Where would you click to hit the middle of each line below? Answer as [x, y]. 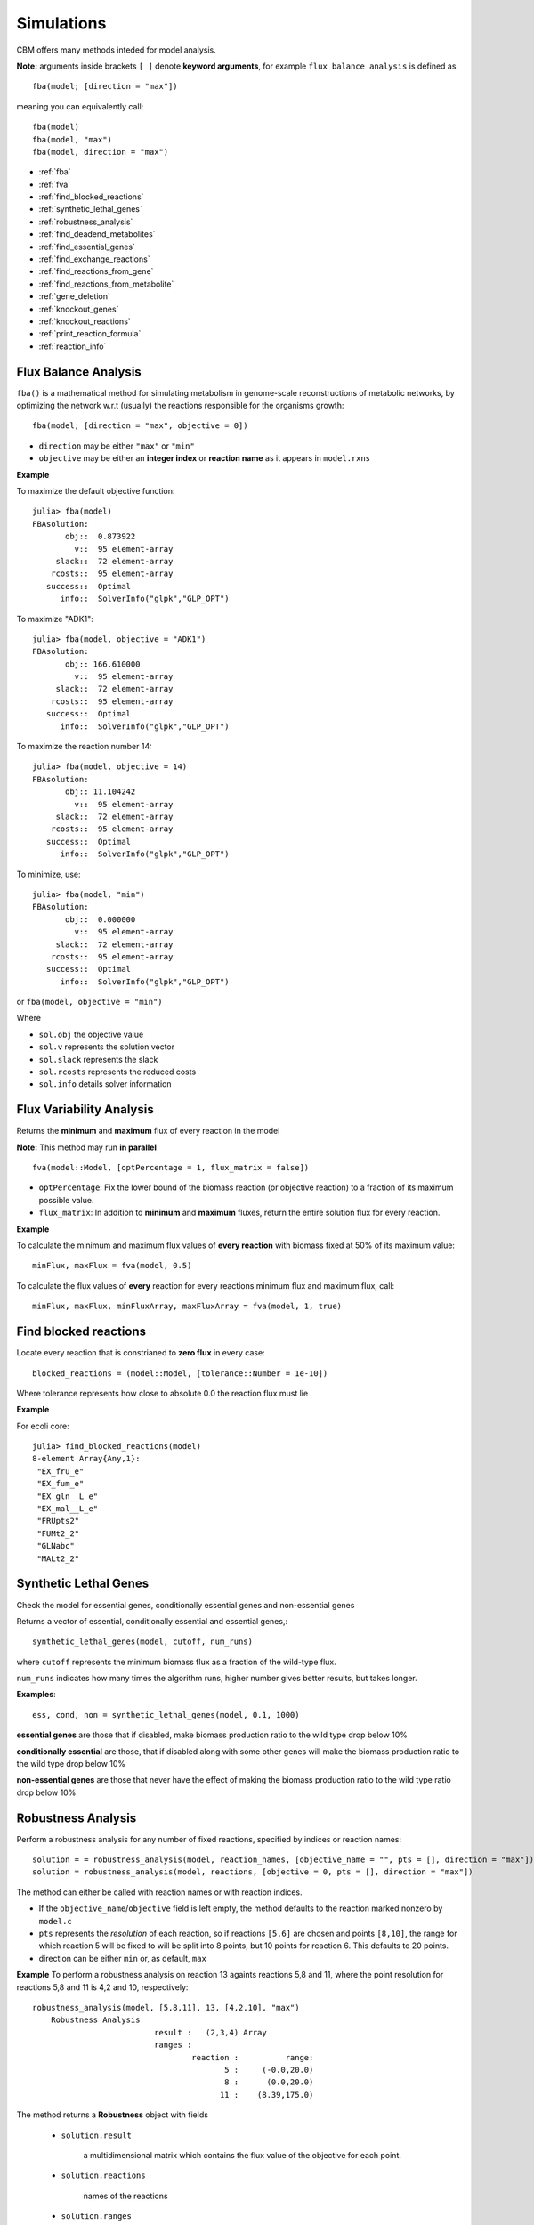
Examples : [36, 1695]
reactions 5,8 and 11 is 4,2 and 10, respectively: [102, 1987]
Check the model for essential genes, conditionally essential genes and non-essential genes [186, 1605]
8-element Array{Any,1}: [86, 1459]
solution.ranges [97, 2217]
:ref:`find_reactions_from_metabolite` [106, 284]
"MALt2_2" [58, 1558]
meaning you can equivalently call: [80, 106]
